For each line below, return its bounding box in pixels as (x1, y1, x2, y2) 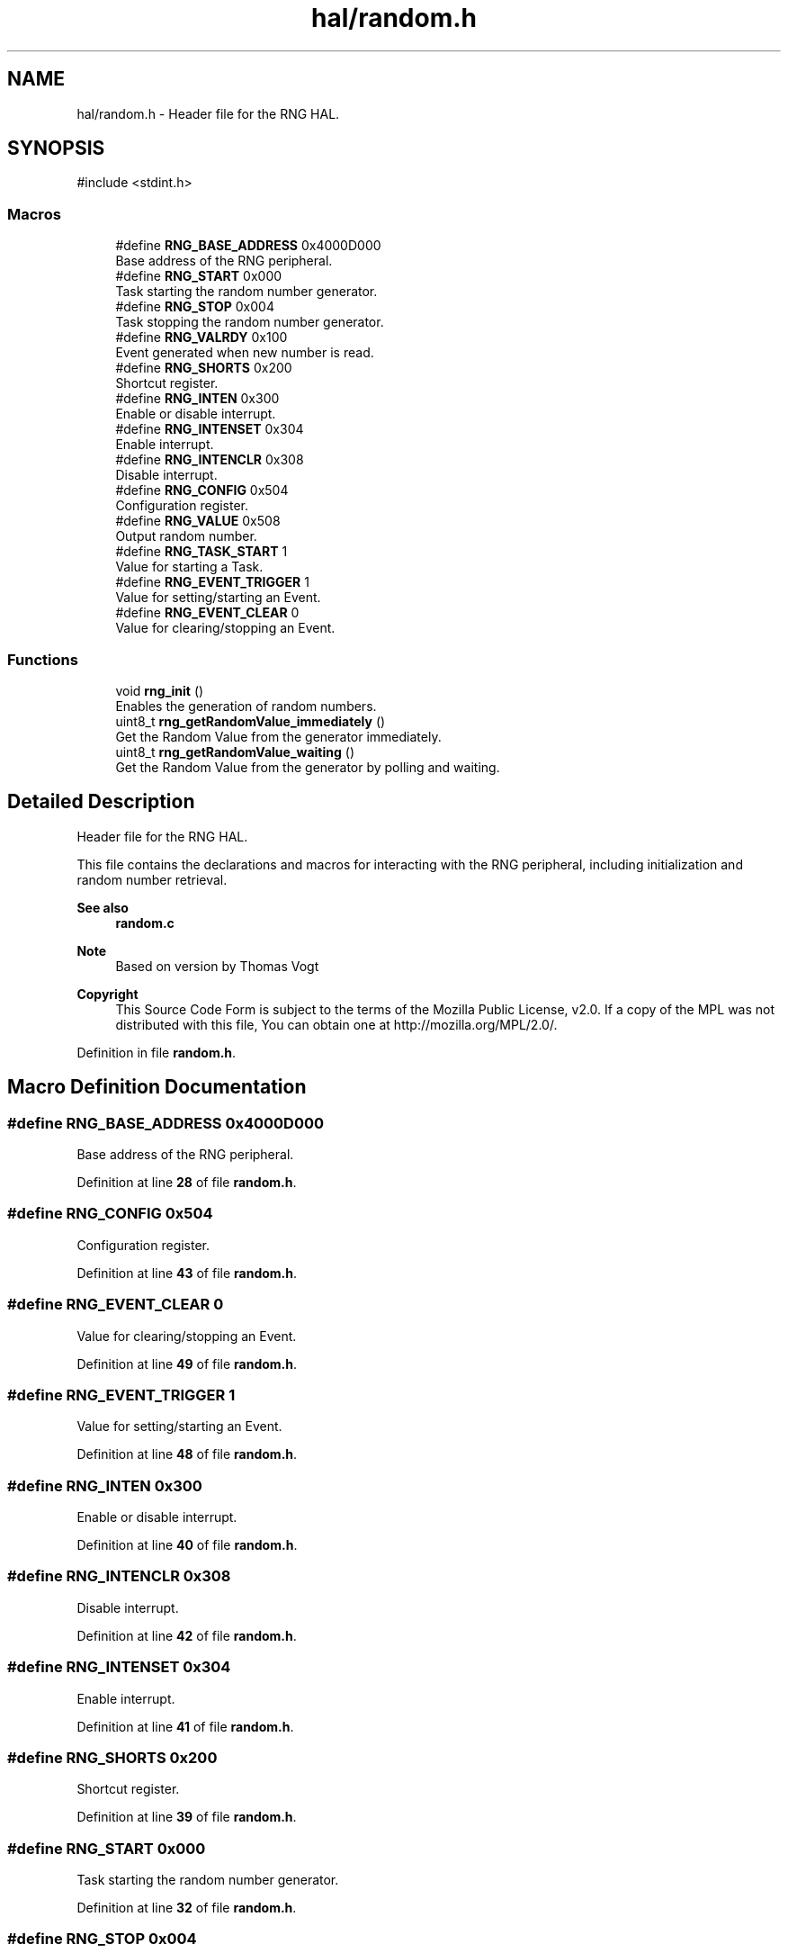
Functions (7, 650, 78, 669)
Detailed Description (7, 790, 195, 814)
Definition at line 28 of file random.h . (76, 1174, 297, 1190)
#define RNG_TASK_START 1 (115, 544, 288, 560)
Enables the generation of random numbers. (115, 697, 377, 714)
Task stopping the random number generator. (115, 314, 384, 330)
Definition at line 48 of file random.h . (76, 1446, 298, 1462)
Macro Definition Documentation (7, 1075, 307, 1099)
